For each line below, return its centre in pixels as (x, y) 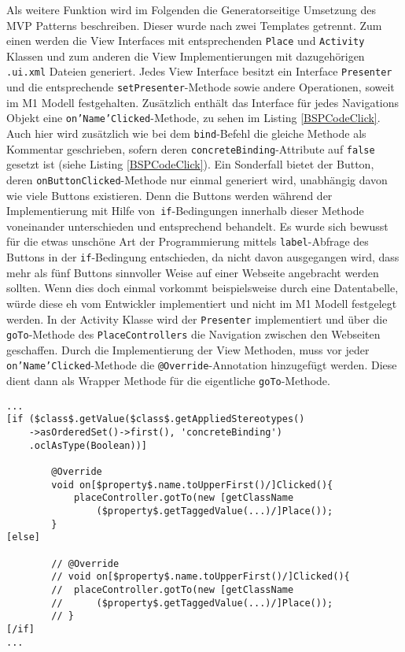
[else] (23, 537)
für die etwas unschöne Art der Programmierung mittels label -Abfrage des (188, 241)
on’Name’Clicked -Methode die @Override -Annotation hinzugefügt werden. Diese (202, 365)
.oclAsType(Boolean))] (88, 445)
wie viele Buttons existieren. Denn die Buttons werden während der (169, 195)
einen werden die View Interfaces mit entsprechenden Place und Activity (186, 41)
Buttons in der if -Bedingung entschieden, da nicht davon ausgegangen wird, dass (203, 257)
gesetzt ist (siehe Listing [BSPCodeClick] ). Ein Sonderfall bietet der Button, (190, 164)
